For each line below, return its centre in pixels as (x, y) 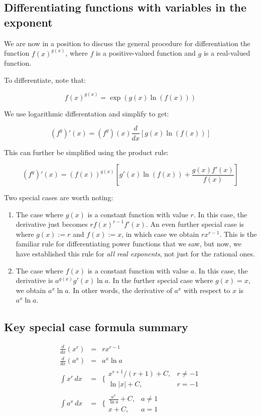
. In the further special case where (161, 280)
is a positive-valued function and (146, 53)
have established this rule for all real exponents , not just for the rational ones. (135, 254)
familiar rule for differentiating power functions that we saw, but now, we (128, 244)
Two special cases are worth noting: (59, 197)
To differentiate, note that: (45, 80)
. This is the (238, 234)
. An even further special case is (195, 224)
